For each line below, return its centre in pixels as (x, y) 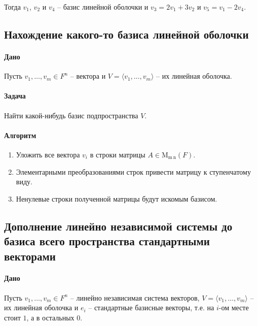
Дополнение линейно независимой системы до (118, 226)
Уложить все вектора (48, 154)
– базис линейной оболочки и (103, 7)
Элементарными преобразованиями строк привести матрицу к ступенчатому (133, 171)
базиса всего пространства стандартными (107, 241)
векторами (30, 256)
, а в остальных (50, 317)
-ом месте (234, 307)
